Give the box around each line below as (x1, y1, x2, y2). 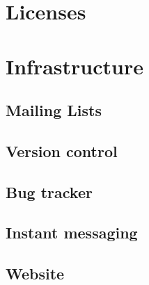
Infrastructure (6, 51, 143, 80)
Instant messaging (6, 222, 138, 243)
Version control (6, 140, 118, 161)
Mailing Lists (6, 99, 102, 121)
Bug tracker (6, 181, 93, 202)
